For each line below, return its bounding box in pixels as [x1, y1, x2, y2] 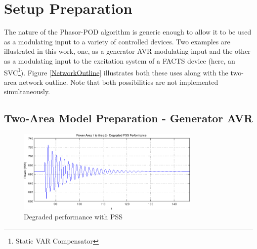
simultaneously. [4, 86, 50, 97]
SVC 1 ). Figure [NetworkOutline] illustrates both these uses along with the [4, 66, 228, 77]
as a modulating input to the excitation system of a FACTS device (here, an [4, 55, 235, 66]
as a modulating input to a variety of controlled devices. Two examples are [4, 36, 230, 46]
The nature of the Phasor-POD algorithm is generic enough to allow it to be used [4, 27, 252, 37]
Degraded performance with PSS [24, 212, 123, 222]
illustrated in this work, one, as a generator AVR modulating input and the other [4, 46, 251, 56]
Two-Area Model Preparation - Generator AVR [4, 110, 253, 126]
